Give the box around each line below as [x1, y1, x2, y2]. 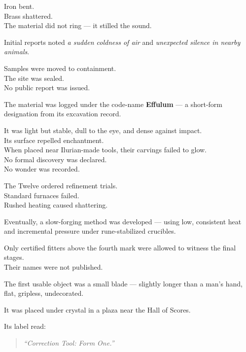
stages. [4, 252, 24, 262]
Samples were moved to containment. [4, 63, 116, 73]
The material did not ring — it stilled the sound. [4, 20, 152, 31]
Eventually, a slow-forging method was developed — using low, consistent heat [4, 216, 242, 226]
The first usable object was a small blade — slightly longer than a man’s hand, [4, 278, 243, 288]
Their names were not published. [4, 262, 103, 272]
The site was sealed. [4, 72, 64, 83]
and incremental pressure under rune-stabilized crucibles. [4, 226, 176, 236]
